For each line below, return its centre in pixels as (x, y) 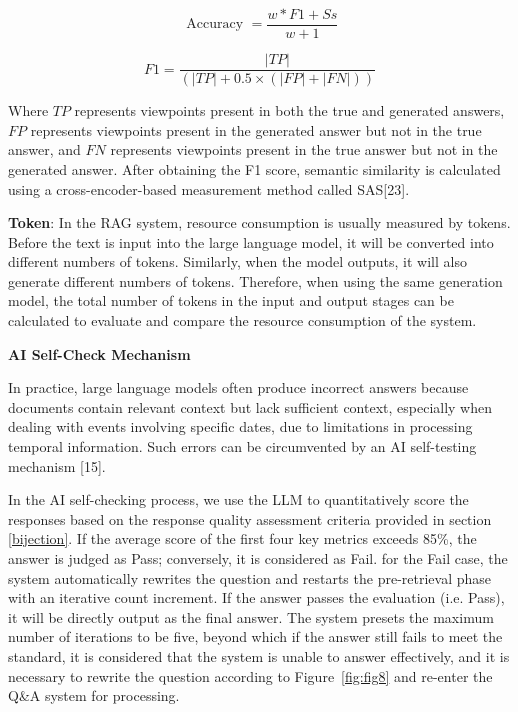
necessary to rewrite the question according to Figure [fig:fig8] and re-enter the (250, 675)
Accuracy (215, 24)
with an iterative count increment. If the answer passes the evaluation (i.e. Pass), (256, 597)
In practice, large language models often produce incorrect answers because (238, 387)
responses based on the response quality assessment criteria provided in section (250, 518)
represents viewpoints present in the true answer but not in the (304, 149)
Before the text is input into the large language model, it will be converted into (251, 241)
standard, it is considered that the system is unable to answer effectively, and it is (259, 655)
